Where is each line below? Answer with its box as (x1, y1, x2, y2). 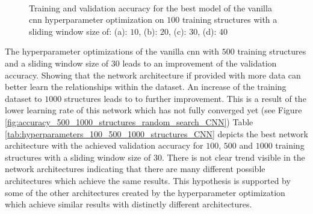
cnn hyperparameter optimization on (29, 13, 164, 26)
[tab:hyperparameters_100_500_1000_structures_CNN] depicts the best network (5, 127, 308, 140)
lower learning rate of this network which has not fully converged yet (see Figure (5, 104, 302, 116)
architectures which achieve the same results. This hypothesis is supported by (5, 174, 291, 186)
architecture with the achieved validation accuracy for (5, 139, 203, 152)
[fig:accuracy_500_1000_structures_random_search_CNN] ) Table (5, 115, 253, 128)
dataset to (5, 92, 42, 104)
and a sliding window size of (5, 56, 109, 69)
